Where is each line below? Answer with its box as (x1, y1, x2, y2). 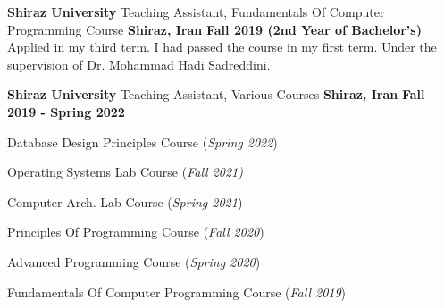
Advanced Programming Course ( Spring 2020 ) (7, 252, 261, 271)
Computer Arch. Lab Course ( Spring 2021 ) (7, 192, 243, 211)
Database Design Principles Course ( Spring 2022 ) (7, 132, 278, 151)
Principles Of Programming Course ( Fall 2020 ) (7, 222, 264, 241)
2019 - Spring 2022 (7, 102, 125, 121)
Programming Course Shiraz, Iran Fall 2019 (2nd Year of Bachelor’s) (7, 20, 422, 38)
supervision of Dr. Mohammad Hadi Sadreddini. (7, 54, 271, 73)
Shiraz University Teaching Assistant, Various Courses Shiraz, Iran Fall (7, 85, 425, 104)
